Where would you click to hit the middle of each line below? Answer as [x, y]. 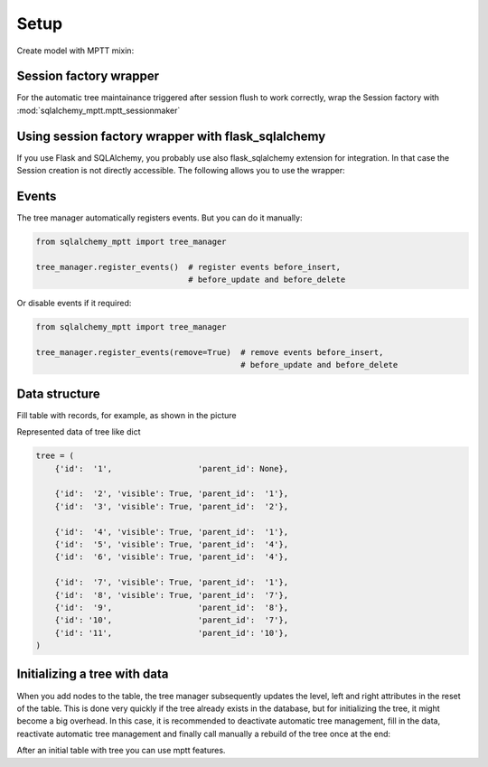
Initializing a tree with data [93, 674]
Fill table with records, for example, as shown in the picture [127, 415]
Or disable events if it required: [74, 304]
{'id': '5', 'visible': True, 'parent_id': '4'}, [172, 544]
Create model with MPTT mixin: [75, 51]
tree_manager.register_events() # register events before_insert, [188, 267]
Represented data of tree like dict [79, 432]
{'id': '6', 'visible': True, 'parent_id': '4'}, [172, 557]
